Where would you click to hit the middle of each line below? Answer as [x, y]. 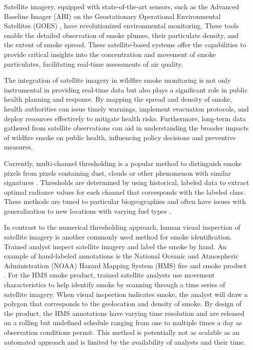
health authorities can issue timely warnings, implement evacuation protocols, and [126, 108]
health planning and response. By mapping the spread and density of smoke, [118, 99]
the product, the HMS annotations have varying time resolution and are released [124, 313]
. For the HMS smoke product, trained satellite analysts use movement [109, 275]
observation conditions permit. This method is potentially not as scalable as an [122, 332]
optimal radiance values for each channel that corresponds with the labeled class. [125, 192]
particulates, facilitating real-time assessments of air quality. [94, 64]
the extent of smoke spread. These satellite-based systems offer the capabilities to [125, 45]
